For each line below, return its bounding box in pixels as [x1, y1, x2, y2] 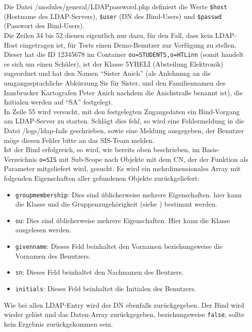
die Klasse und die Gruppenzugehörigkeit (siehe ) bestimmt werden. [15, 199, 218, 209]
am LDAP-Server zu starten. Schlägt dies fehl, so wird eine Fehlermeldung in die [4, 116, 244, 126]
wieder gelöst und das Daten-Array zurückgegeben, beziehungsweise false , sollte [4, 309, 245, 319]
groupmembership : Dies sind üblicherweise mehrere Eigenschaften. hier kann [15, 189, 242, 199]
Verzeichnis [4, 154, 37, 164]
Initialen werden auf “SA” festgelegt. [4, 97, 113, 107]
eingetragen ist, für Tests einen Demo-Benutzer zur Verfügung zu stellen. [20, 39, 236, 50]
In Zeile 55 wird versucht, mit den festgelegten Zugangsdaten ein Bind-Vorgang [4, 106, 240, 116]
